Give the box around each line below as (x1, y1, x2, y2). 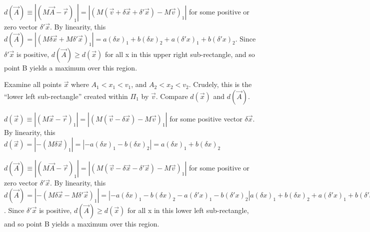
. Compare (155, 90, 188, 101)
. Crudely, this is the (188, 79, 252, 89)
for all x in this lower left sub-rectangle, (127, 204, 249, 215)
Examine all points (4, 79, 62, 89)
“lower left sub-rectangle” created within (4, 90, 128, 101)
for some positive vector (169, 113, 242, 123)
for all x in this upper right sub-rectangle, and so (104, 48, 255, 59)
